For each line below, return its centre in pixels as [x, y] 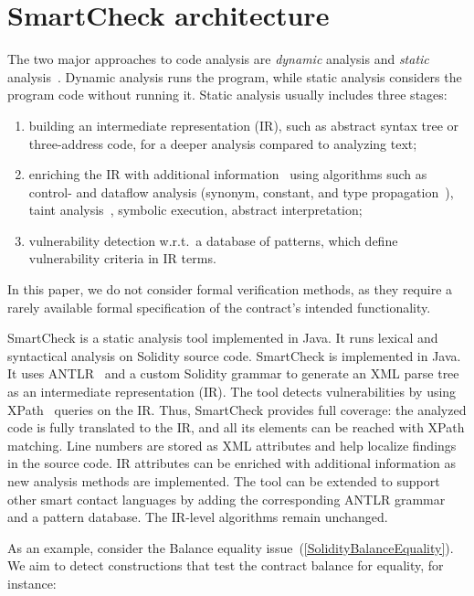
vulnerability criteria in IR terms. [122, 258]
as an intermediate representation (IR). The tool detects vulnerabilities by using [232, 392]
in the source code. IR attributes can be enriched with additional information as [232, 463]
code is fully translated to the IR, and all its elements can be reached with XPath [236, 427]
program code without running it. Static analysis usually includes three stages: [227, 95]
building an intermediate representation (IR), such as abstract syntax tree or [243, 125]
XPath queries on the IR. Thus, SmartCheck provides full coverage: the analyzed [237, 409]
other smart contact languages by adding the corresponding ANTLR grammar [226, 499]
